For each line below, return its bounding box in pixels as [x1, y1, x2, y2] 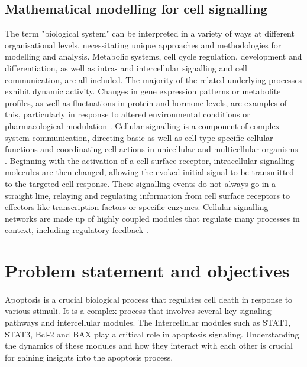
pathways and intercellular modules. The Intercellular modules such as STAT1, [5, 316, 291, 329]
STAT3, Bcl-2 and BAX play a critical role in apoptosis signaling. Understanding [5, 327, 299, 340]
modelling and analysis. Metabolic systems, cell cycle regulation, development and [5, 50, 302, 63]
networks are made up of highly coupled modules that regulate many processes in [5, 212, 300, 224]
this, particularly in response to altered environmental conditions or [5, 108, 250, 120]
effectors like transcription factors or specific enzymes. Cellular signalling [5, 201, 269, 213]
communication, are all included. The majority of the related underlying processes [5, 73, 302, 86]
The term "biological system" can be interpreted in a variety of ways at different [5, 27, 295, 40]
